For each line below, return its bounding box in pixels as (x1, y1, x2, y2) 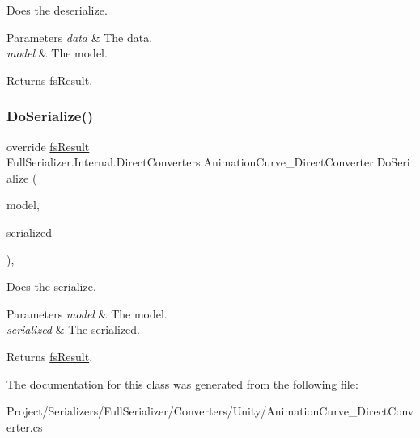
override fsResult (6, 137, 90, 154)
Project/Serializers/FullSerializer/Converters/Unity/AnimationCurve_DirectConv (6, 402, 414, 419)
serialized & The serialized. (6, 321, 141, 338)
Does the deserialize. (6, 2, 108, 18)
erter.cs (6, 418, 43, 435)
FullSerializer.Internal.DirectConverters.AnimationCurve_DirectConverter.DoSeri (6, 154, 410, 171)
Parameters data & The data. (6, 28, 153, 45)
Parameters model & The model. (6, 305, 168, 322)
